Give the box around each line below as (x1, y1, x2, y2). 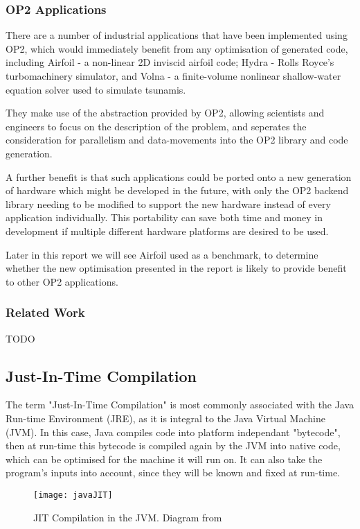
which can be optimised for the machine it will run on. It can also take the (6, 451, 323, 466)
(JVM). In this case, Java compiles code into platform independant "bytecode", (6, 424, 341, 439)
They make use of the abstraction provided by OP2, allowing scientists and (6, 105, 325, 120)
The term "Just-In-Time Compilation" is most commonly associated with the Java (6, 397, 354, 412)
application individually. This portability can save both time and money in (6, 210, 323, 225)
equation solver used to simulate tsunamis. (6, 82, 186, 96)
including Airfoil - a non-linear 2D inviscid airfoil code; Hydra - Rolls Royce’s (6, 55, 334, 69)
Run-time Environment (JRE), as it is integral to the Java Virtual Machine (6, 410, 325, 425)
